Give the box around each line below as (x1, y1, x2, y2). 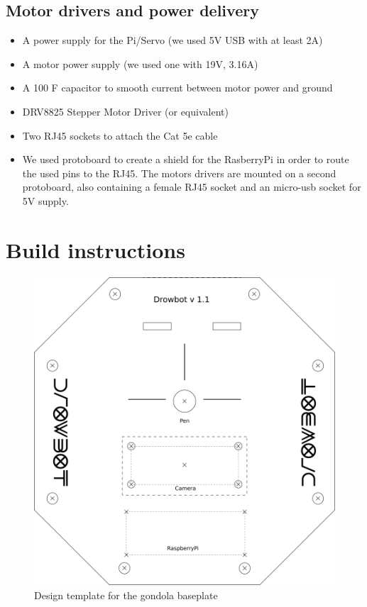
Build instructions (6, 235, 185, 264)
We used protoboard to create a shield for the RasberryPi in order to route (22, 152, 349, 167)
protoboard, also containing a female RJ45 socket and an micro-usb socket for (22, 179, 361, 194)
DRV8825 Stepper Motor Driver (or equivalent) (22, 104, 229, 118)
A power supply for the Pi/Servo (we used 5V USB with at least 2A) (22, 33, 323, 48)
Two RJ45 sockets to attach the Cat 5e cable (22, 128, 218, 143)
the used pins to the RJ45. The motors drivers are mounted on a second (22, 165, 336, 180)
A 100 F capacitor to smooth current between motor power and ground (22, 80, 333, 95)
